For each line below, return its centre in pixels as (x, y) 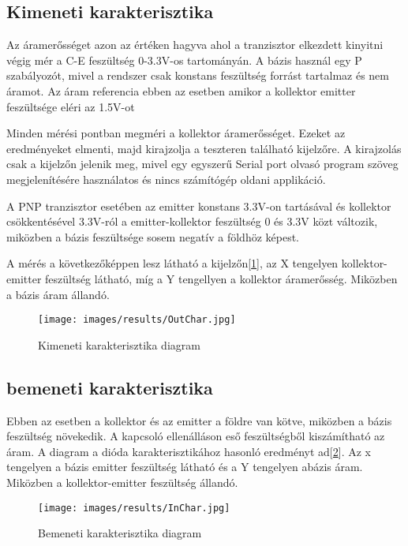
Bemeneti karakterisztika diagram (120, 533)
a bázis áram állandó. (58, 294)
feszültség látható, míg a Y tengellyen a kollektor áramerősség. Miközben (221, 278)
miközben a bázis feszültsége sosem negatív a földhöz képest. (153, 236)
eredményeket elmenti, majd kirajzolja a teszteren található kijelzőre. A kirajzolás (204, 148)
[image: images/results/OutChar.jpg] (137, 320)
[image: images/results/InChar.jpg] (134, 508)
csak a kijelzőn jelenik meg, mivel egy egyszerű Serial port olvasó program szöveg (202, 164)
